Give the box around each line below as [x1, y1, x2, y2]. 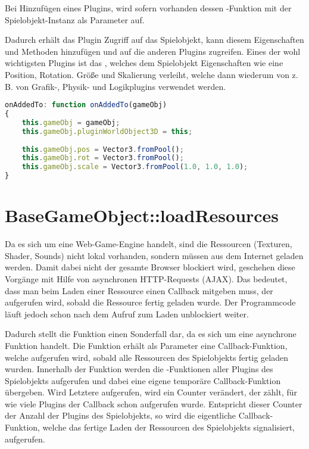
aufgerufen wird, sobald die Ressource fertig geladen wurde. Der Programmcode [5, 296, 296, 308]
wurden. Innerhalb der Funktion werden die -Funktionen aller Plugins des [5, 363, 273, 375]
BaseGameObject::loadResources [5, 203, 279, 227]
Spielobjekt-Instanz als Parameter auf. [5, 13, 145, 26]
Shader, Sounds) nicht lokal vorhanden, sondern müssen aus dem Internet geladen [5, 249, 304, 261]
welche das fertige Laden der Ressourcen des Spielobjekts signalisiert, [42, 421, 295, 434]
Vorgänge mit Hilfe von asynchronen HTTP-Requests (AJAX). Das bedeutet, [5, 272, 288, 285]
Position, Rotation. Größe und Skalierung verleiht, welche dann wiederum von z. [5, 68, 298, 80]
